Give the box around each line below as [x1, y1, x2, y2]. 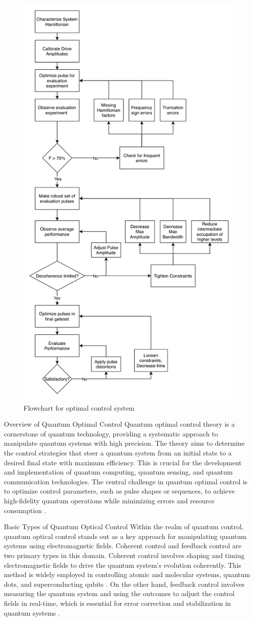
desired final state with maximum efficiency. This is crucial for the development [4, 457, 242, 467]
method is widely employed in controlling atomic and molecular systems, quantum [4, 569, 250, 580]
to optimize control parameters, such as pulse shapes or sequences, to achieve [4, 486, 235, 496]
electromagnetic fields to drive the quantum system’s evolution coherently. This [4, 559, 241, 570]
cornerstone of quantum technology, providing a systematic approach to [4, 428, 218, 438]
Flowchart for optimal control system [23, 402, 135, 413]
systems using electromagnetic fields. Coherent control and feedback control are [4, 540, 242, 551]
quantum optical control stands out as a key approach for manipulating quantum [4, 531, 247, 541]
